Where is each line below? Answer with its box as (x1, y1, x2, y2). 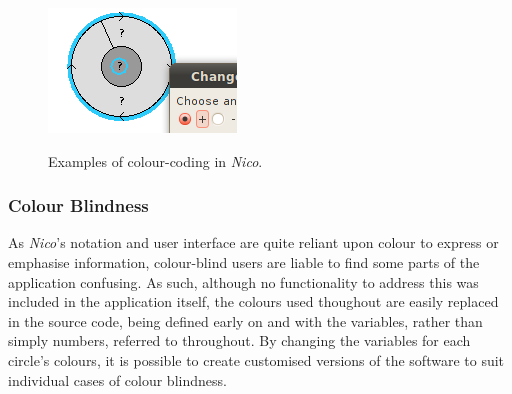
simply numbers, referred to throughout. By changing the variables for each (8, 330, 471, 351)
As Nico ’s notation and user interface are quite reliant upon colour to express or (8, 232, 499, 253)
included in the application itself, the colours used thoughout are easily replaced (8, 291, 499, 312)
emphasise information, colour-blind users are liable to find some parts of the (8, 252, 480, 272)
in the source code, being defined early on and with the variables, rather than (8, 310, 483, 331)
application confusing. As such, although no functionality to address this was (8, 271, 479, 292)
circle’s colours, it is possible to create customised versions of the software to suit (8, 349, 505, 370)
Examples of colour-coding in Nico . (48, 150, 263, 171)
